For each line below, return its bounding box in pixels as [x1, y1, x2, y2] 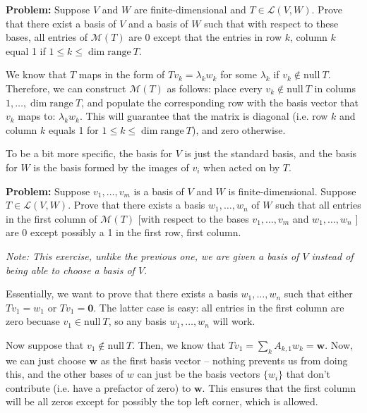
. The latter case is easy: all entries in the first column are [93, 300, 344, 314]
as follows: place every [167, 80, 263, 95]
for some [220, 67, 257, 82]
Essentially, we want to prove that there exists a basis [6, 286, 238, 301]
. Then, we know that [132, 337, 225, 352]
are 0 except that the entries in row [128, 30, 282, 44]
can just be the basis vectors [137, 366, 260, 381]
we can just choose [6, 352, 86, 367]
